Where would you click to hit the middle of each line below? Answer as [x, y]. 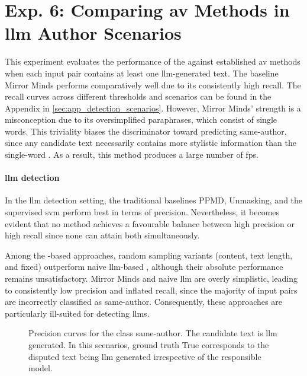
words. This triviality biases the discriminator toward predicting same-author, [146, 131]
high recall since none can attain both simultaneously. [102, 235]
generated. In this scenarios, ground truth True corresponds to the [149, 344]
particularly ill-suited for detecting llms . [77, 313]
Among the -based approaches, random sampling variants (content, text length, [149, 255]
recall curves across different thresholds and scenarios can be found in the [138, 96]
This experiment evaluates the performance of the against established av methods [153, 61]
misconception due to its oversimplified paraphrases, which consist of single [141, 120]
